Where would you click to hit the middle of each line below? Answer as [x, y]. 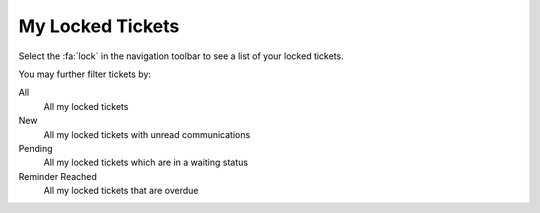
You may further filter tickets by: [85, 74]
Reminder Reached [57, 176]
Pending [36, 148]
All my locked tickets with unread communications [147, 134]
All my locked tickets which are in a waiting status [146, 162]
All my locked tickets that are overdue [121, 191]
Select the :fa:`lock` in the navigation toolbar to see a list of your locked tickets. [181, 56]
